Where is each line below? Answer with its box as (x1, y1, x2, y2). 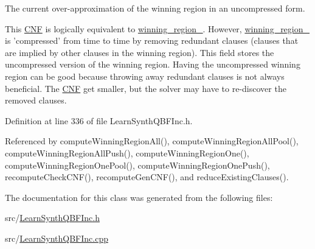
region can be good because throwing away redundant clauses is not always (5, 69, 285, 82)
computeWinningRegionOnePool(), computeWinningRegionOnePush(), (5, 158, 270, 171)
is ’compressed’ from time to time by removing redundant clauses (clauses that (5, 34, 299, 47)
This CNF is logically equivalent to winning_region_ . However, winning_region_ (5, 22, 310, 35)
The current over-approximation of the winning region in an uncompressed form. (5, 2, 305, 14)
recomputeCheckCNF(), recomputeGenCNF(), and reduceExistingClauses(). (5, 170, 289, 183)
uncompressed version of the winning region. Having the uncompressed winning (5, 58, 300, 71)
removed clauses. (5, 94, 67, 107)
